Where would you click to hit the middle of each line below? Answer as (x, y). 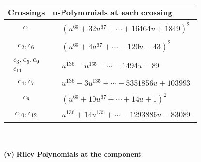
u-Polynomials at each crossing (112, 12)
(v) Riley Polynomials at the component (73, 153)
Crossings (26, 12)
